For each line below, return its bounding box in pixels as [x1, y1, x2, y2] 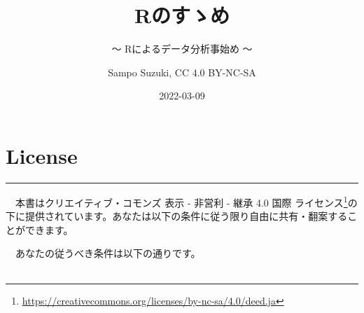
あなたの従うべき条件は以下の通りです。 [15, 246, 201, 260]
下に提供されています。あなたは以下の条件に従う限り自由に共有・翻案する [6, 209, 348, 223]
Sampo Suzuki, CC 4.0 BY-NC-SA [108, 64, 256, 79]
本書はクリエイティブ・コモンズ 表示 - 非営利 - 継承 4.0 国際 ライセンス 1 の [15, 193, 358, 209]
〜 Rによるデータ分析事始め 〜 [111, 41, 253, 56]
